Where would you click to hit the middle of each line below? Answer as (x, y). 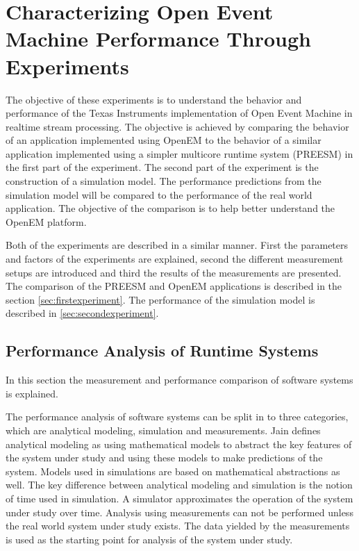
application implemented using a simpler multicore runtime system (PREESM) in (179, 153)
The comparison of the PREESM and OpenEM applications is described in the (174, 286)
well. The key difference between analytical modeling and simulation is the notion (179, 485)
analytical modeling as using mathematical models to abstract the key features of (179, 444)
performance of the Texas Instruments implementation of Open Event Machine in (179, 113)
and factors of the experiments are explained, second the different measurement (175, 259)
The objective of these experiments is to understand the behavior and (154, 99)
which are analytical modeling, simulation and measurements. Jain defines (163, 430)
